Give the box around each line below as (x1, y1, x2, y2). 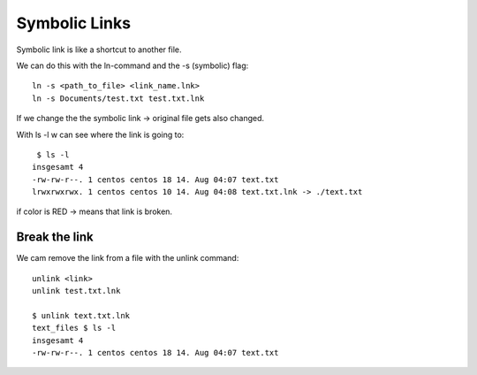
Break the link (16, 230, 94, 245)
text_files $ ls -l (32, 323, 117, 333)
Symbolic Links (16, 13, 132, 33)
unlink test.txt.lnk (32, 286, 121, 296)
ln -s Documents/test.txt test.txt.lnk (32, 93, 205, 103)
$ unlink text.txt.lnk (32, 310, 131, 320)
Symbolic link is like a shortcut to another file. (16, 44, 182, 55)
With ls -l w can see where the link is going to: (16, 129, 185, 140)
